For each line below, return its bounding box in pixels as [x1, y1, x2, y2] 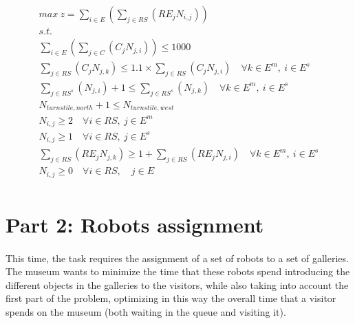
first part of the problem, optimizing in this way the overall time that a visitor [6, 291, 336, 305]
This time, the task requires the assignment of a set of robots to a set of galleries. [6, 250, 349, 265]
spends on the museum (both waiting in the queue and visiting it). [6, 304, 286, 318]
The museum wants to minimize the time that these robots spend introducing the [6, 264, 350, 279]
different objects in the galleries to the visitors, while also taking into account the [6, 277, 349, 292]
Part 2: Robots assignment [6, 210, 264, 238]
